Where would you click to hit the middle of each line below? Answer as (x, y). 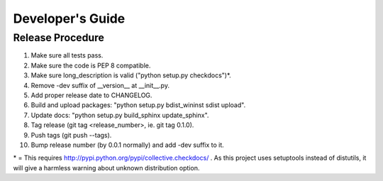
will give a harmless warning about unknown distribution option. (106, 168)
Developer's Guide (69, 18)
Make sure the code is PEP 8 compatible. (91, 65)
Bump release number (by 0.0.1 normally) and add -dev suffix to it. (128, 145)
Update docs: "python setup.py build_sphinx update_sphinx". (120, 115)
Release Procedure (59, 38)
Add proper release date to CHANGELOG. (91, 95)
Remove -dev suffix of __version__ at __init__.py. (100, 85)
